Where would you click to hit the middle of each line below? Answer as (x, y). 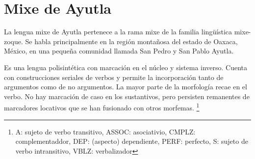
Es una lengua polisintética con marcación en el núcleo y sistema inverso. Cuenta (126, 67)
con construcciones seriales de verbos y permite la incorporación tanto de (114, 77)
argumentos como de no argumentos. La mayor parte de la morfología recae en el (126, 87)
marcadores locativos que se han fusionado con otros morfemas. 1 (102, 107)
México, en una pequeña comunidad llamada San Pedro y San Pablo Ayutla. (119, 51)
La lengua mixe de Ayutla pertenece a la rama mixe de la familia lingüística (118, 32)
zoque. (13, 41)
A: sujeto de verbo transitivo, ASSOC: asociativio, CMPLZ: (105, 131)
